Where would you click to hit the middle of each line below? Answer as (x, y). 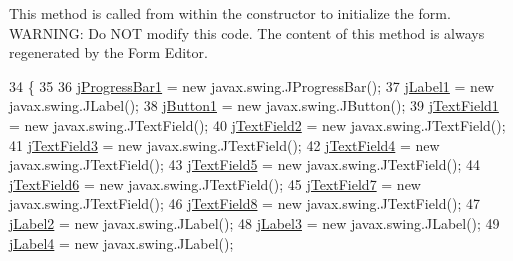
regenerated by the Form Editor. (108, 52)
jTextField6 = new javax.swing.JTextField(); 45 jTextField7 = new (215, 183)
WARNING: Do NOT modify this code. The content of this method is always (247, 32)
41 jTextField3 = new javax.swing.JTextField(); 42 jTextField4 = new (224, 144)
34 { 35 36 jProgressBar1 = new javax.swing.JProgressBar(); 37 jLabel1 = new (252, 85)
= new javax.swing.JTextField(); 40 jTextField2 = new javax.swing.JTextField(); (257, 124)
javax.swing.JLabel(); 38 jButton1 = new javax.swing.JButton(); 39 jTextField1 (254, 105)
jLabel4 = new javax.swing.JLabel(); (121, 242)
